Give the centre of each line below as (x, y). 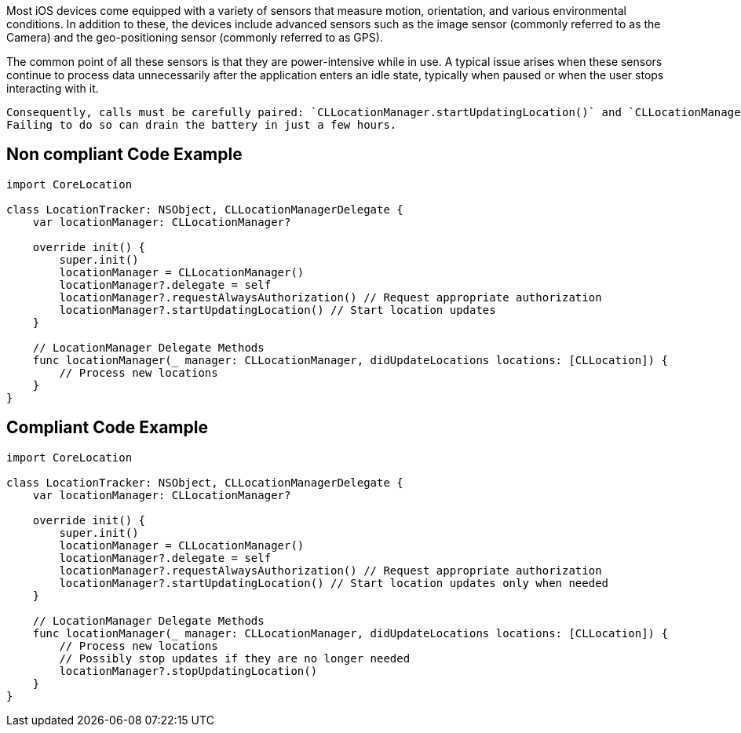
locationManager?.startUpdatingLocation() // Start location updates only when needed (334, 583)
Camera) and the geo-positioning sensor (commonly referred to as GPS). (195, 37)
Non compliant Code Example (124, 155)
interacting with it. (53, 88)
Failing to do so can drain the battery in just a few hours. (202, 125)
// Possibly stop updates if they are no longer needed (235, 658)
